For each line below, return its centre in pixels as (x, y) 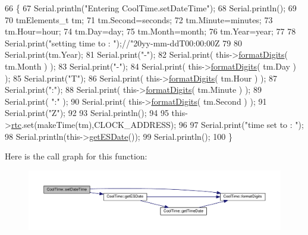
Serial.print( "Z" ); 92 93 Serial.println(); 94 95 (87, 113)
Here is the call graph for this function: (76, 156)
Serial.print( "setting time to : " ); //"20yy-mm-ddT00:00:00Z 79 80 (123, 43)
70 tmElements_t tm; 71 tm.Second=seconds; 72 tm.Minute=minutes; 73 (139, 19)
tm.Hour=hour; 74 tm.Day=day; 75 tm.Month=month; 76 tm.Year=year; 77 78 (150, 31)
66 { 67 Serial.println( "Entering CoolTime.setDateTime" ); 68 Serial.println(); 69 (151, 8)
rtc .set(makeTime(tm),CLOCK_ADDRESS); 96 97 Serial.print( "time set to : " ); (157, 124)
